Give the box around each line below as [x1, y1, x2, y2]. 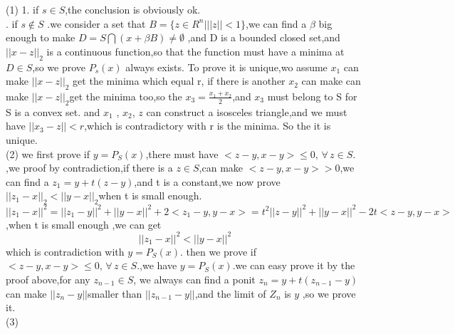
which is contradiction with [6, 244, 125, 259]
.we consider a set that [47, 16, 146, 31]
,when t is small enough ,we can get [6, 216, 162, 231]
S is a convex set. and [6, 104, 100, 119]
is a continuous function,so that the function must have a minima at [46, 43, 345, 58]
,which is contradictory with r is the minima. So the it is [84, 118, 331, 133]
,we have [140, 258, 177, 273]
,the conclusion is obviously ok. [65, 2, 201, 16]
